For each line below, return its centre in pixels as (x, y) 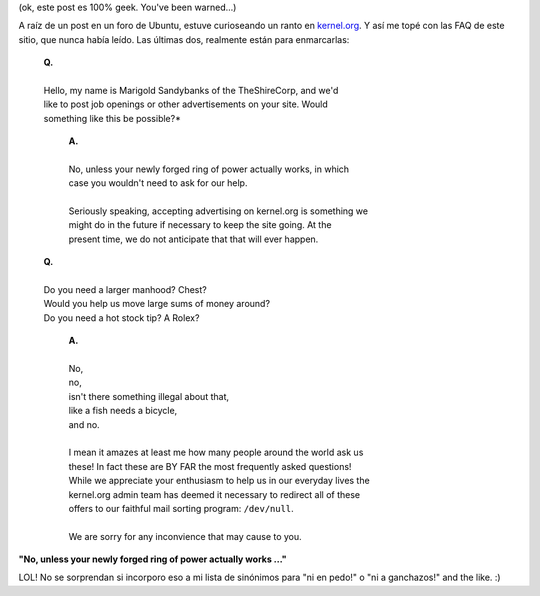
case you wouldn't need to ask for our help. (158, 183)
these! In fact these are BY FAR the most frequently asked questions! (210, 466)
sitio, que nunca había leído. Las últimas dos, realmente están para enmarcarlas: (184, 39)
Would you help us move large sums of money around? (156, 304)
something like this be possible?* (112, 118)
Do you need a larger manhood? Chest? (125, 290)
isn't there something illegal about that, (149, 396)
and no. (84, 424)
